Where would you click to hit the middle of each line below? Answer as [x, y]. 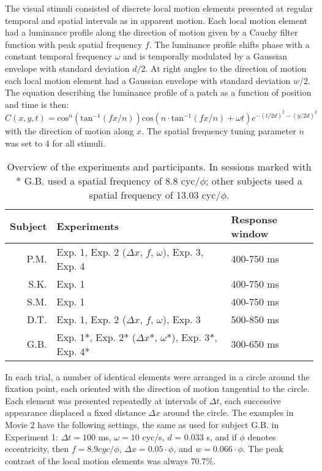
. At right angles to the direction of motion [226, 68]
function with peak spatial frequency [74, 44]
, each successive [250, 400]
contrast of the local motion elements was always [96, 460]
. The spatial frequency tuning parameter [219, 131]
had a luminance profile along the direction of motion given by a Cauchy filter [152, 32]
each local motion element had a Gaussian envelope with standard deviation [148, 80]
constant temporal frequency [58, 56]
